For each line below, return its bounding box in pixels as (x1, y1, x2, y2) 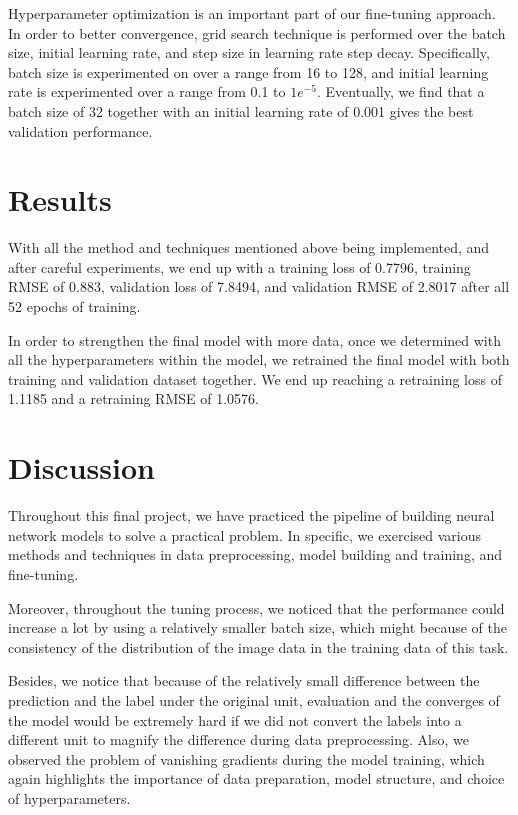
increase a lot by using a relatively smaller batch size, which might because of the (8, 617, 507, 638)
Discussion (8, 447, 155, 488)
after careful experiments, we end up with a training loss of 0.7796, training (8, 256, 471, 277)
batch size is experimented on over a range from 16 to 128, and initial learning (8, 61, 489, 82)
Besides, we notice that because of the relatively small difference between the (8, 670, 480, 691)
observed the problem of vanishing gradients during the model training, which (8, 748, 485, 769)
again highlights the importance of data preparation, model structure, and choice (8, 768, 505, 789)
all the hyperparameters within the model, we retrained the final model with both (8, 349, 510, 370)
